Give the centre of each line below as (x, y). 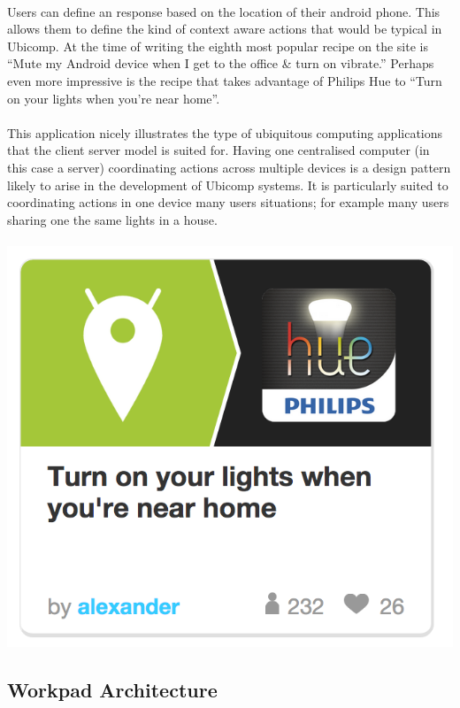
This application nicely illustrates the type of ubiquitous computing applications (225, 132)
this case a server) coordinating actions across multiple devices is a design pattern (229, 167)
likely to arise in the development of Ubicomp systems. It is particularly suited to (228, 185)
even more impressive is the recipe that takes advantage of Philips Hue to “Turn (225, 80)
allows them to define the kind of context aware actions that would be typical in (225, 29)
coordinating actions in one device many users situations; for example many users (228, 202)
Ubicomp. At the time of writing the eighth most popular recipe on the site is (218, 46)
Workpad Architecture (112, 690)
